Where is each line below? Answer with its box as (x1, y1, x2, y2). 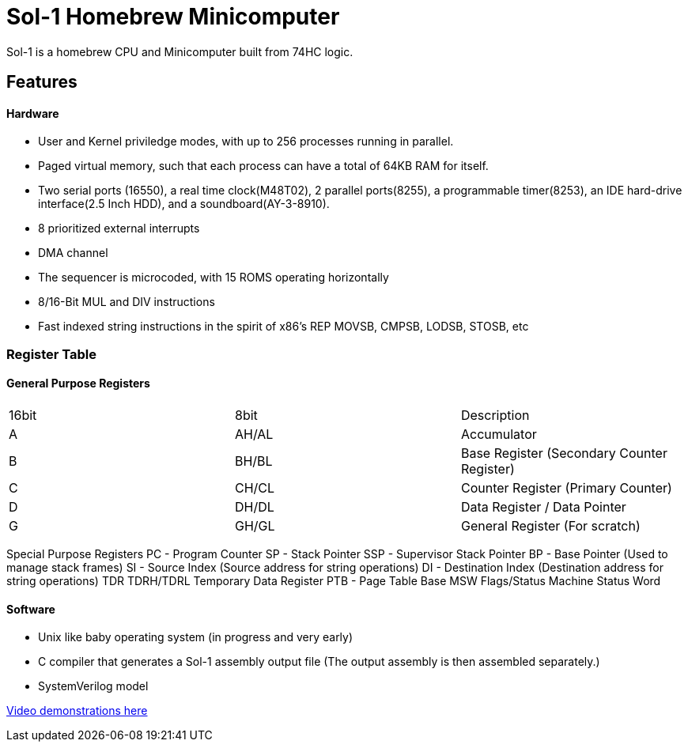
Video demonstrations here (6, 704, 148, 718)
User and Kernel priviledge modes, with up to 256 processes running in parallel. (38, 134, 454, 149)
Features (6, 72, 77, 93)
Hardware (6, 106, 59, 120)
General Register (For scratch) (460, 517, 641, 534)
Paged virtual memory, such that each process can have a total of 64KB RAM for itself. (38, 159, 489, 173)
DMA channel (38, 246, 108, 260)
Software (6, 602, 55, 616)
